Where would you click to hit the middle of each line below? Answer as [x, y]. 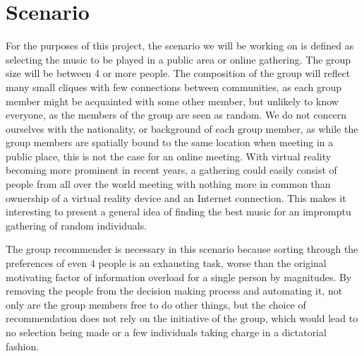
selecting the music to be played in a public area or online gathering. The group [178, 59]
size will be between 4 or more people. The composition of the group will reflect [178, 73]
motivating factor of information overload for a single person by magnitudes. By [179, 277]
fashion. [23, 346]
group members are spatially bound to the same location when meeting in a [170, 142]
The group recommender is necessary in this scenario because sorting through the [182, 249]
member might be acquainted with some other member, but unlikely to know [172, 101]
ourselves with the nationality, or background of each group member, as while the [182, 128]
